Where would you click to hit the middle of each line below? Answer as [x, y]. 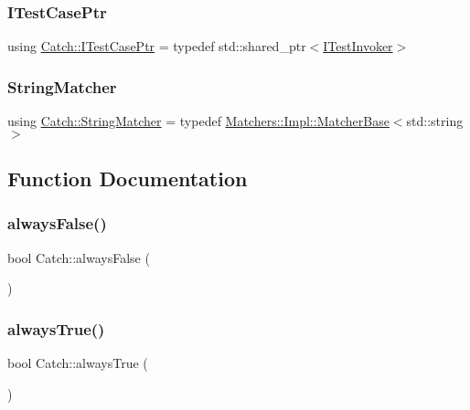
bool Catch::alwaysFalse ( [79, 257]
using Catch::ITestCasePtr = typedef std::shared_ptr [157, 46]
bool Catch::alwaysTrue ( [78, 363]
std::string [435, 121]
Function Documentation [128, 179]
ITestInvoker [358, 46]
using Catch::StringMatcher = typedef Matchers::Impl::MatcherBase [198, 121]
